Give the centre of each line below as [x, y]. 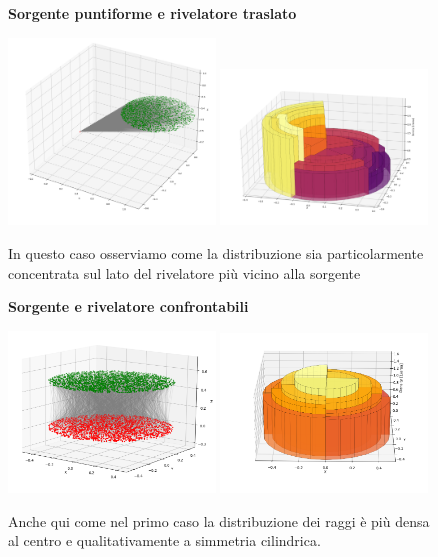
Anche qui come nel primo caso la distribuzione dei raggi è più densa [219, 520]
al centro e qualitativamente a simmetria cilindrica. [164, 540]
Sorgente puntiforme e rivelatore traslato [152, 13]
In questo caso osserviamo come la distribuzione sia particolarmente [216, 253]
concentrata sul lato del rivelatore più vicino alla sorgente [184, 272]
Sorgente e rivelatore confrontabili [128, 306]
